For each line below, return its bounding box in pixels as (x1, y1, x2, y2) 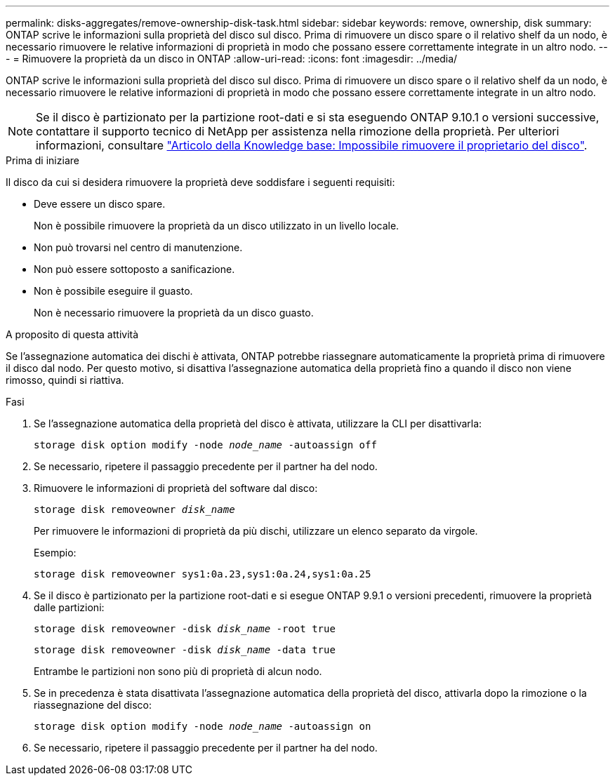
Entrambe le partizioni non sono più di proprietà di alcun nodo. (34, 665, 322, 677)
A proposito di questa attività (6, 328, 139, 340)
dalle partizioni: (34, 601, 105, 613)
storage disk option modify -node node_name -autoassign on (34, 721, 371, 732)
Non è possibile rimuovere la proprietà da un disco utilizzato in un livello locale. (34, 220, 399, 232)
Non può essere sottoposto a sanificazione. (34, 263, 235, 275)
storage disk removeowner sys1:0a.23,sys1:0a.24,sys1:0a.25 (34, 568, 371, 580)
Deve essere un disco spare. (34, 198, 166, 210)
